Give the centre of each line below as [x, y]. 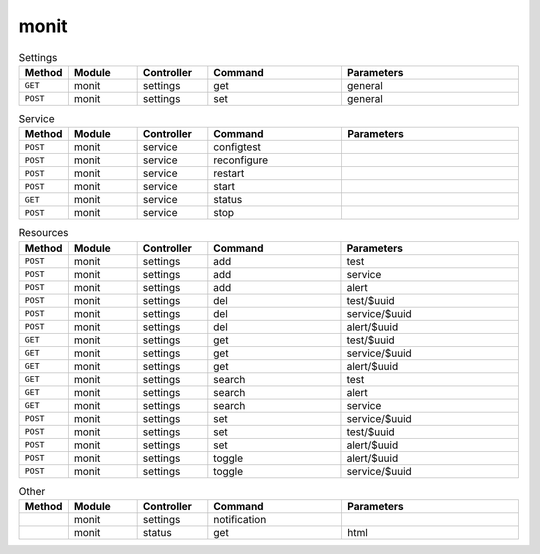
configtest [237, 147]
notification [240, 520]
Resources [43, 233]
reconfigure [241, 160]
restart [229, 173]
